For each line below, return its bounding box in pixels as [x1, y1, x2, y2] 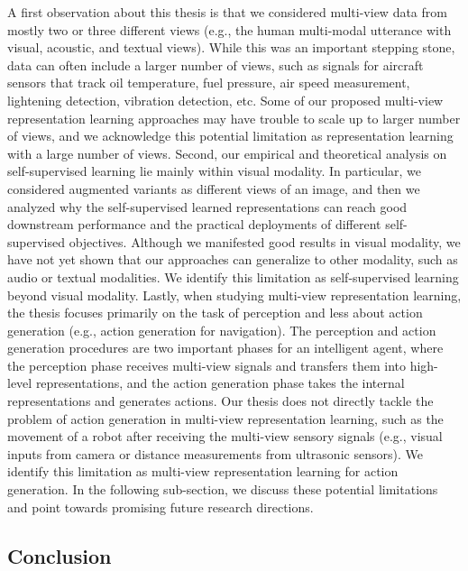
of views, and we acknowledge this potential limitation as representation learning [7, 126, 454, 145]
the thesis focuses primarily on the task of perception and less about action [7, 303, 423, 322]
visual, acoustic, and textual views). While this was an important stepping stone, [7, 38, 455, 57]
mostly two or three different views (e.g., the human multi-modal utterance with [7, 20, 452, 39]
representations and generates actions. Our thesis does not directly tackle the [7, 391, 434, 410]
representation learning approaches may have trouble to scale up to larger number [7, 108, 461, 127]
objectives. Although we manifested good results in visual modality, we [69, 232, 461, 251]
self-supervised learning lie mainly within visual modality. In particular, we [7, 161, 422, 180]
